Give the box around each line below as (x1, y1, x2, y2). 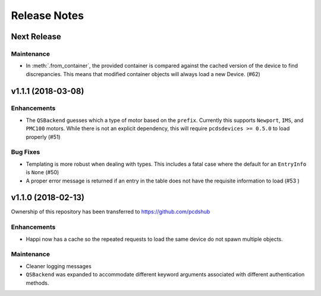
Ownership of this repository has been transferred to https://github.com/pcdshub (11, 208, 210, 215)
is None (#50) (26, 169, 59, 176)
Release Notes (11, 9, 84, 22)
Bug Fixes (11, 148, 40, 156)
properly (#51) (26, 133, 61, 140)
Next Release (11, 32, 62, 42)
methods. (26, 279, 49, 286)
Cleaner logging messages (26, 262, 92, 270)
